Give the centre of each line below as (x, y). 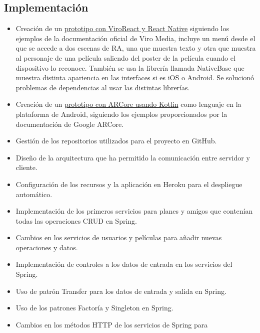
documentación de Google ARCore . (70, 124)
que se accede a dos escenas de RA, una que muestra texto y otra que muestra (136, 48)
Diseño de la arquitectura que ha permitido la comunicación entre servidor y (133, 157)
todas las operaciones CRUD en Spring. (76, 220)
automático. (34, 194)
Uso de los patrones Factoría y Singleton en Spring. (94, 308)
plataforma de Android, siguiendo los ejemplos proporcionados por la (121, 114)
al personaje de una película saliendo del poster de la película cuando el (125, 57)
